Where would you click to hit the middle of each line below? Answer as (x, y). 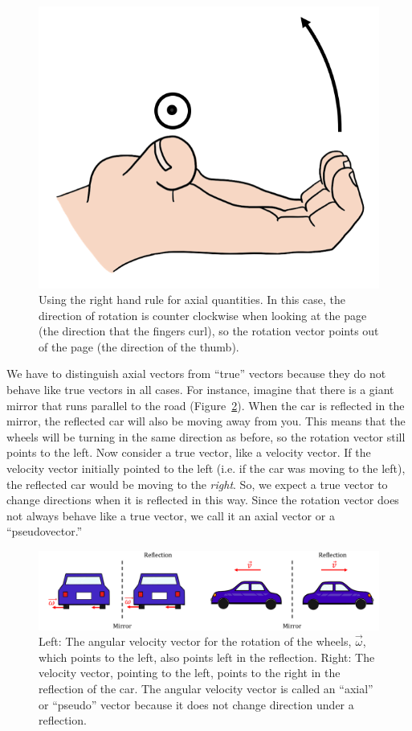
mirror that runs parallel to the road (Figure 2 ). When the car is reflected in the (206, 405)
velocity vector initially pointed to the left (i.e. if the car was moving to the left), (206, 468)
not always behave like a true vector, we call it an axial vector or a (171, 515)
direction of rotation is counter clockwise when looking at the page (203, 315)
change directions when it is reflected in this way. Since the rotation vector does (203, 500)
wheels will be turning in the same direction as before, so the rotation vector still (206, 436)
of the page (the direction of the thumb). (139, 346)
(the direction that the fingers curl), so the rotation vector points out (209, 331)
